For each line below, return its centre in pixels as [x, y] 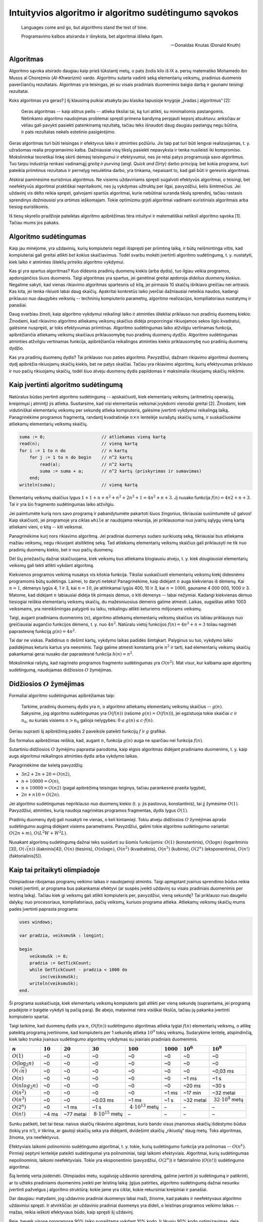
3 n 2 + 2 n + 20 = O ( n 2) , [46, 774]
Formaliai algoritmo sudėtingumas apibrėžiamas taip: [62, 695]
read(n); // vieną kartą [78, 444]
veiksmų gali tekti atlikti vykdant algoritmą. [52, 566]
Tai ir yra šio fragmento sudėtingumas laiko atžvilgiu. [62, 504]
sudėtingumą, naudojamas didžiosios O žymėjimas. [61, 670]
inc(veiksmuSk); [59, 977]
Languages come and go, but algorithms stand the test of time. [85, 27]
